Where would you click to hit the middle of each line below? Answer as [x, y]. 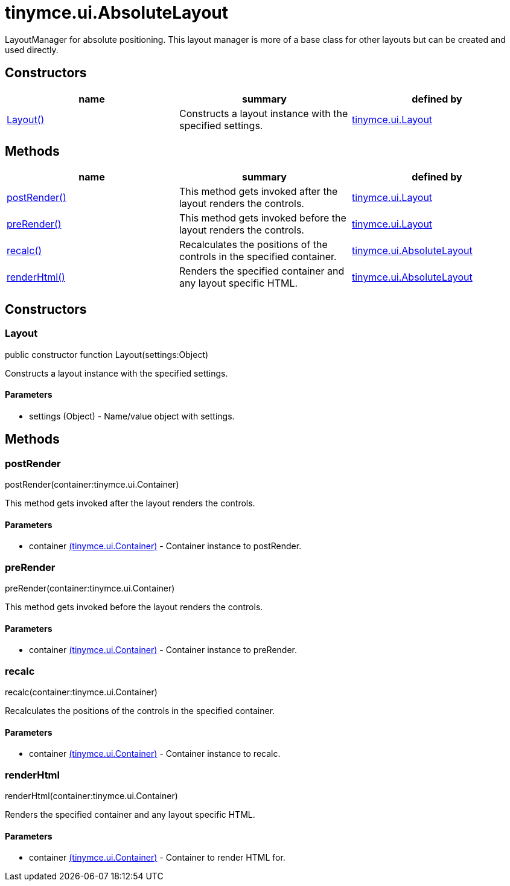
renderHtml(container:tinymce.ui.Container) [91, 796]
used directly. [32, 49]
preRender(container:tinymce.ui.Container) [90, 588]
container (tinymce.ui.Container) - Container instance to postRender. [165, 546]
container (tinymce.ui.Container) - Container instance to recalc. [155, 754]
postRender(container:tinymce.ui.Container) [92, 485]
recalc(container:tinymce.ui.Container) [81, 692]
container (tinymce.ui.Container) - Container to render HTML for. [157, 858]
